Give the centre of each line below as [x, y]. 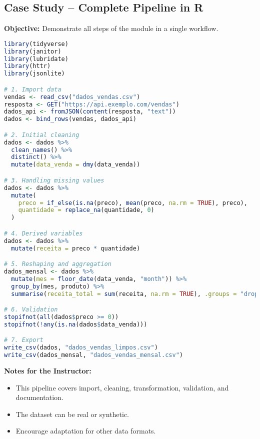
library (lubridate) [36, 59]
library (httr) [27, 66]
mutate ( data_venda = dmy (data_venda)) [76, 165]
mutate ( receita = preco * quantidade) [76, 248]
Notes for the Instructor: [48, 371]
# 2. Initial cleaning [42, 135]
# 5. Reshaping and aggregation [58, 264]
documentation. [39, 397]
